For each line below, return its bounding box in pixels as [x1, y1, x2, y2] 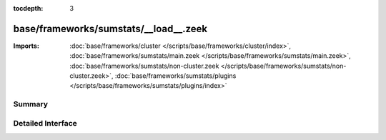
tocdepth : [13, 4, 44, 12]
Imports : [13, 41, 39, 50]
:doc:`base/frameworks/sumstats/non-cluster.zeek [69, 61, 219, 70]
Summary [13, 99, 49, 109]
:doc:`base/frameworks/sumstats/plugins [114, 71, 237, 80]
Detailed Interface [13, 118, 78, 128]
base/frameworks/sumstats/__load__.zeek [13, 22, 207, 35]
